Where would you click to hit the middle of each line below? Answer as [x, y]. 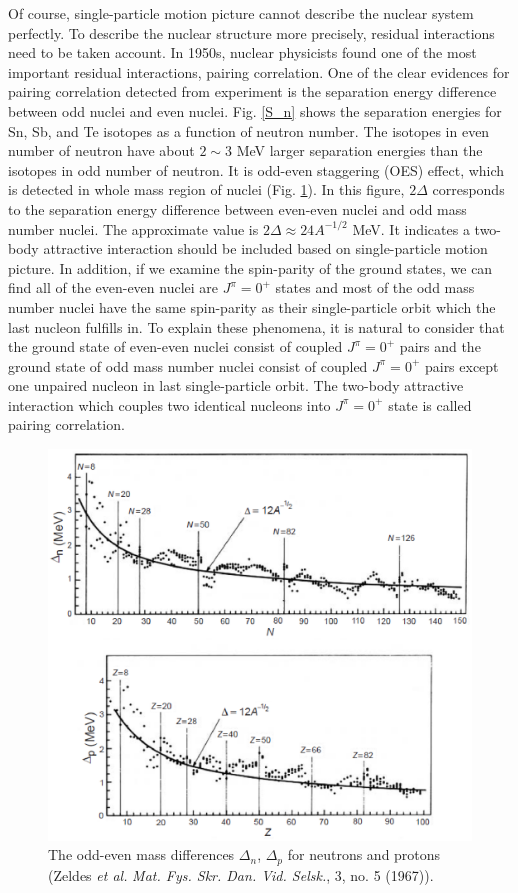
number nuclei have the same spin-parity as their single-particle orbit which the [252, 306]
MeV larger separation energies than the [359, 150]
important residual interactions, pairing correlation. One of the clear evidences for [259, 71]
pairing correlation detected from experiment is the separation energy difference [252, 91]
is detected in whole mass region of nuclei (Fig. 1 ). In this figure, [206, 189]
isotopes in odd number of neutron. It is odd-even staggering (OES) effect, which [256, 169]
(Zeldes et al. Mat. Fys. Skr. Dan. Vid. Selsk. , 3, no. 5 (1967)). [241, 874]
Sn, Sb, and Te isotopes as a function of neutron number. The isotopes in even [249, 130]
